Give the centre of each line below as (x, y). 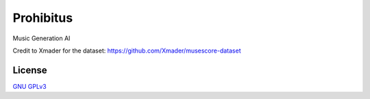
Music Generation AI (41, 38)
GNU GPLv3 (30, 86)
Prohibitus (43, 18)
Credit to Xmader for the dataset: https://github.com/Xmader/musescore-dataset (127, 51)
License (30, 70)
